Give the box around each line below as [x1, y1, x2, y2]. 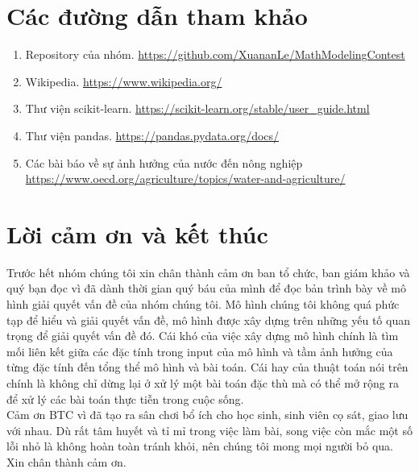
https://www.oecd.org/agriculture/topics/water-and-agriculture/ [25, 170, 346, 187]
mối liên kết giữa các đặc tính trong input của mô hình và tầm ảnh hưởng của [6, 342, 393, 359]
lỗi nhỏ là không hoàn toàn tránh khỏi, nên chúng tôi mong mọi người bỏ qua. [6, 438, 394, 454]
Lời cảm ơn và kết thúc [6, 217, 268, 250]
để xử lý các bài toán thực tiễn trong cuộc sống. [6, 390, 244, 407]
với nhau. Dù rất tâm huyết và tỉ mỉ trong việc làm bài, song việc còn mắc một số [6, 421, 413, 438]
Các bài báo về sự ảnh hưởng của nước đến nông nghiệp [25, 154, 303, 171]
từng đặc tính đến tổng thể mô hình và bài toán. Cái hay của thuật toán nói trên [6, 359, 409, 375]
